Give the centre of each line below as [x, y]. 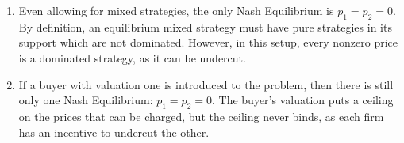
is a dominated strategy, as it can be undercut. [132, 57]
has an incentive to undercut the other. [114, 132]
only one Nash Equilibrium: [86, 100]
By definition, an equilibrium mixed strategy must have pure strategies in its [205, 26]
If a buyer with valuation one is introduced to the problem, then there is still [206, 84]
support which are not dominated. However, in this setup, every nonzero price [208, 42]
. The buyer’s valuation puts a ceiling [302, 100]
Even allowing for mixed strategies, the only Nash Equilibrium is [176, 10]
